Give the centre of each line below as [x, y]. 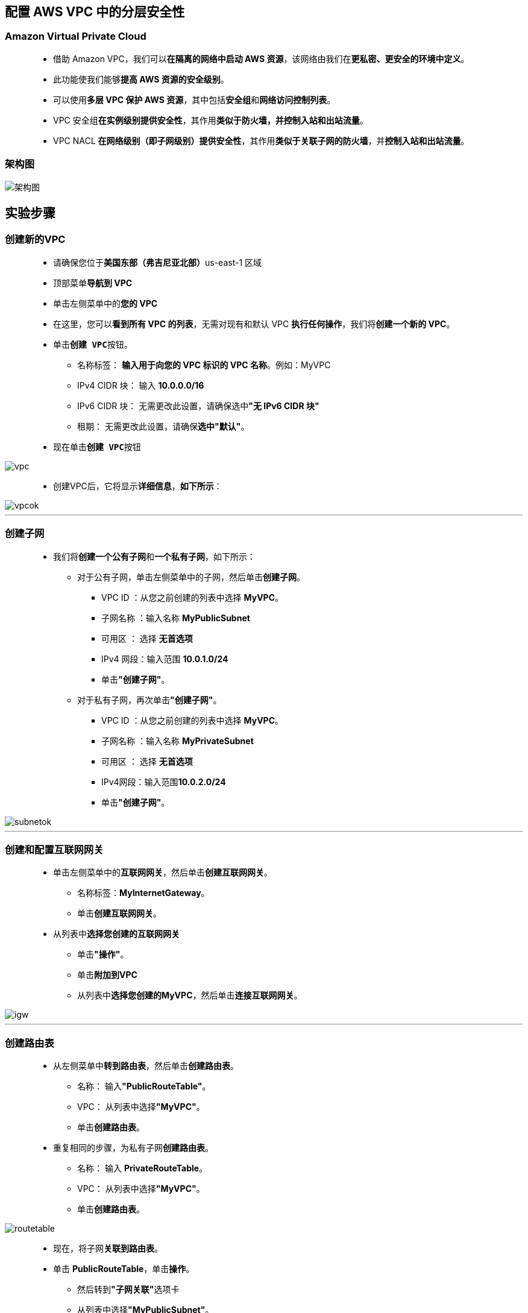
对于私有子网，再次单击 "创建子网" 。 [149, 700]
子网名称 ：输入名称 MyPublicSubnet [176, 618]
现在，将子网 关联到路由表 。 [108, 1249]
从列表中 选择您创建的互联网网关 [116, 934]
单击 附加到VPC [107, 975]
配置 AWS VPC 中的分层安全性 [95, 12]
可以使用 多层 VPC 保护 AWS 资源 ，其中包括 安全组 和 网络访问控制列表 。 [194, 99]
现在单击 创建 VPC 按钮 [97, 447]
